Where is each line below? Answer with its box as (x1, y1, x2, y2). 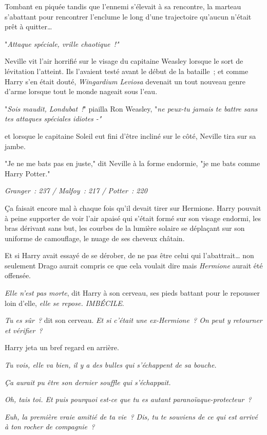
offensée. (5, 270, 31, 281)
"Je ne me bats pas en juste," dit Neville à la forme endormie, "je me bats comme (5, 158, 260, 169)
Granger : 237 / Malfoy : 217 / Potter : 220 (5, 185, 147, 196)
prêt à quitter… (5, 21, 52, 32)
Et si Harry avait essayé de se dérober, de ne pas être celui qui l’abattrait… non (5, 250, 254, 261)
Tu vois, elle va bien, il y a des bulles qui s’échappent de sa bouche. (5, 359, 217, 370)
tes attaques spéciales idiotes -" (5, 113, 102, 124)
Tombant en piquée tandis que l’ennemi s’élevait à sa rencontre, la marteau (5, 1, 241, 11)
